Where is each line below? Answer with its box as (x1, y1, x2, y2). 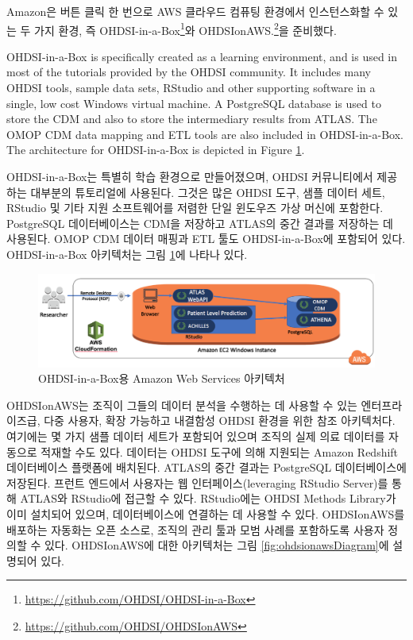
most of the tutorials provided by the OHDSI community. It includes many (6, 64, 372, 80)
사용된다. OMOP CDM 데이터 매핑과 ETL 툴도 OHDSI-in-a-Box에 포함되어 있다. (6, 230, 406, 247)
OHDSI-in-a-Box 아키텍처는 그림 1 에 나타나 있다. (6, 245, 248, 262)
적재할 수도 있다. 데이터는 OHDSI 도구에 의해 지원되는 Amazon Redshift (41, 443, 399, 460)
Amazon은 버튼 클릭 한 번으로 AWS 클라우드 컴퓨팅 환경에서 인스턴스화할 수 (6, 3, 384, 19)
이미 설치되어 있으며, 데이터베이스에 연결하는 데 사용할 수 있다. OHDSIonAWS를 (6, 505, 405, 522)
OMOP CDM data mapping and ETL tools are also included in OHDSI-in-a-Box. (6, 125, 403, 142)
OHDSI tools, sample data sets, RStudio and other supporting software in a (6, 79, 376, 96)
